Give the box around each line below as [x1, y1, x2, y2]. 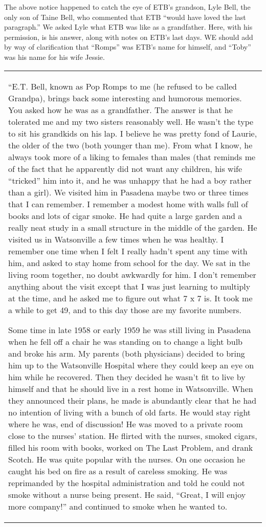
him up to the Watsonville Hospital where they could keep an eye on [8, 359, 254, 371]
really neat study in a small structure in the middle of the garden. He [8, 221, 257, 233]
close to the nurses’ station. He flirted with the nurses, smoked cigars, [8, 429, 257, 442]
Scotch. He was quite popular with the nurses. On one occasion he [8, 453, 246, 465]
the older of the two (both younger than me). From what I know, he [8, 139, 253, 151]
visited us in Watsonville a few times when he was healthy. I [8, 233, 224, 245]
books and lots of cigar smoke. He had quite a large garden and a [8, 209, 242, 222]
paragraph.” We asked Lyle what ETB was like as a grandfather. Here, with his [4, 21, 253, 32]
